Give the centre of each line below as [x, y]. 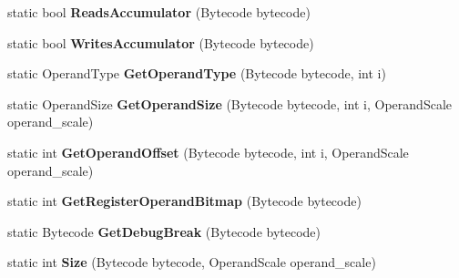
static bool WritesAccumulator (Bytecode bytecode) [161, 42]
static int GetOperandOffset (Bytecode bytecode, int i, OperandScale [208, 152]
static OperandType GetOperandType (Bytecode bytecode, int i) [197, 73]
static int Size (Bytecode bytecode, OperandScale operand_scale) [192, 262]
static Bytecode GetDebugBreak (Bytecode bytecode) [164, 231]
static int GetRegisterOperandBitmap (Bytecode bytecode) [184, 201]
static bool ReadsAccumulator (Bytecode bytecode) [159, 12]
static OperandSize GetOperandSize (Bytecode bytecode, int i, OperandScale [230, 103]
